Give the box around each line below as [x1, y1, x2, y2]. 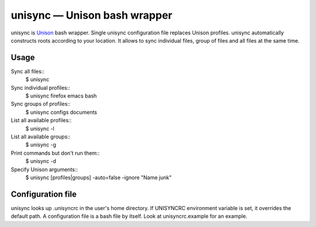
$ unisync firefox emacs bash [25, 92, 97, 99]
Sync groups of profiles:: [11, 100, 71, 107]
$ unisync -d [25, 158, 57, 165]
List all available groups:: [11, 133, 71, 140]
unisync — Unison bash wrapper [11, 9, 173, 22]
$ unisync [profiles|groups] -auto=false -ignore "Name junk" [25, 174, 172, 181]
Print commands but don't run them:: [11, 149, 99, 156]
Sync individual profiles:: [11, 84, 70, 91]
